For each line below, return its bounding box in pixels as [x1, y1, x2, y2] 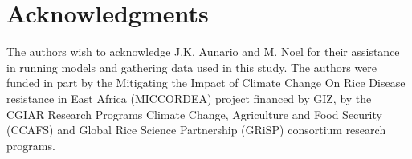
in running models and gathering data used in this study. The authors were [6, 58, 377, 75]
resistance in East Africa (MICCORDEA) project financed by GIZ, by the [6, 89, 372, 106]
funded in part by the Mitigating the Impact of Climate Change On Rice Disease [6, 74, 406, 91]
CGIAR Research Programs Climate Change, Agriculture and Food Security [6, 105, 382, 122]
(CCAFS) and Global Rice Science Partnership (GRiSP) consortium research [6, 121, 386, 138]
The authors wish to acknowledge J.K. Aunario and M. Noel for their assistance [6, 43, 400, 60]
